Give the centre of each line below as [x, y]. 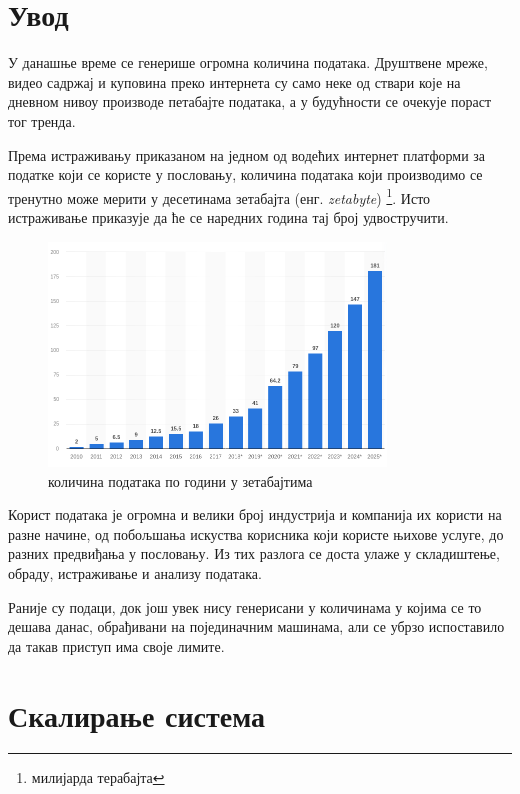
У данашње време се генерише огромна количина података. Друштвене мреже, [248, 62]
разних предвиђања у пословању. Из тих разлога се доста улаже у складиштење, [254, 553]
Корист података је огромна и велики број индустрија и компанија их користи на [255, 514]
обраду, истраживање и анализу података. [135, 572]
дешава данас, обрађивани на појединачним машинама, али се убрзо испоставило [256, 626]
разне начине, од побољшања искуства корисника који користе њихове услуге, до [256, 533]
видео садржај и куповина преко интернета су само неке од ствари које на [234, 81]
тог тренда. [42, 120]
